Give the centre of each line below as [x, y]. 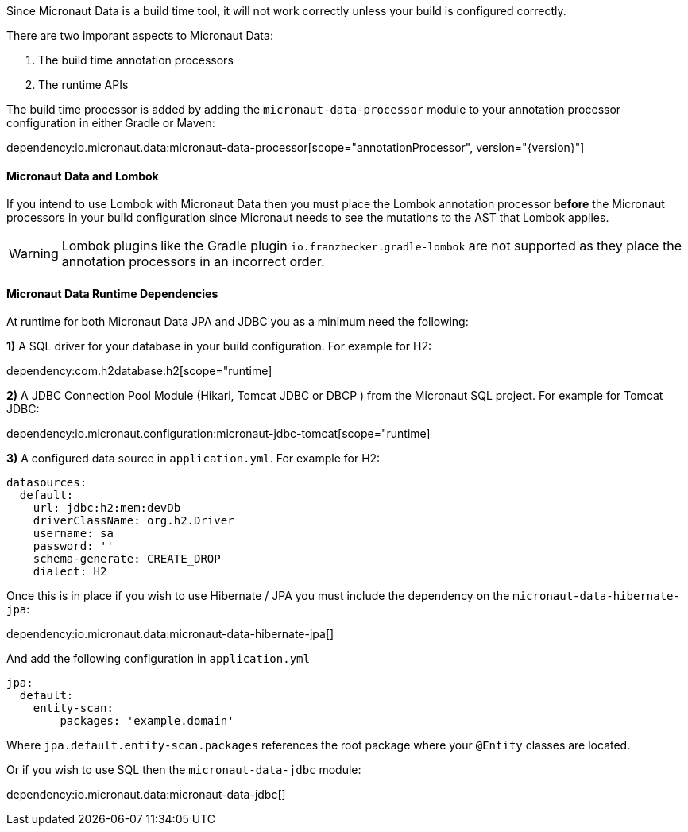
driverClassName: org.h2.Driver [133, 521]
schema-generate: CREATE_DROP [127, 559]
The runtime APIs [83, 85]
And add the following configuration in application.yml [158, 659]
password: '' [73, 546]
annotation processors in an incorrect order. [193, 262]
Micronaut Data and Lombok [83, 176]
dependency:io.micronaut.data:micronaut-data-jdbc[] [146, 795]
